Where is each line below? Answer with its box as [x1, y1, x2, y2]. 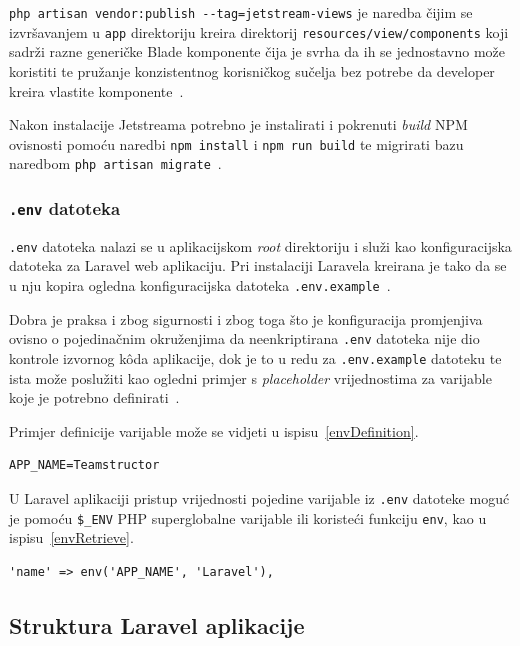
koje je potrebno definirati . [9, 387, 180, 408]
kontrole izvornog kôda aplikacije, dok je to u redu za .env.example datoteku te [9, 347, 502, 368]
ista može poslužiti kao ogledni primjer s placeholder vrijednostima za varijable [9, 367, 492, 388]
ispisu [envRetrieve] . [9, 527, 134, 548]
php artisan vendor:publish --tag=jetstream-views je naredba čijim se [9, 2, 473, 22]
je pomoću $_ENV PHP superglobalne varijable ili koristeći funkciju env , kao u [9, 507, 487, 528]
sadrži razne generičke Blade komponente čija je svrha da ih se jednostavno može [9, 41, 506, 62]
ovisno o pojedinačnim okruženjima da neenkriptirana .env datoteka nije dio [9, 328, 480, 349]
